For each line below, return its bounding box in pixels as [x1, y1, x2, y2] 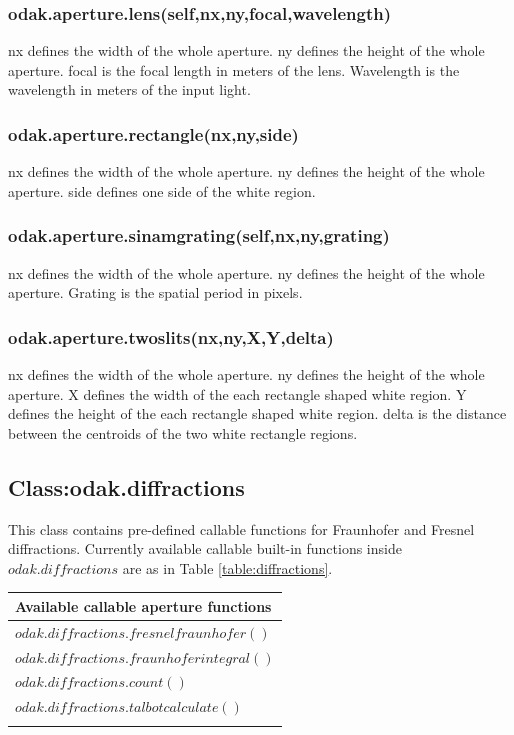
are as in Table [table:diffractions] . [122, 557, 333, 578]
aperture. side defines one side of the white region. [8, 180, 316, 201]
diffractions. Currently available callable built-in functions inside [8, 538, 402, 559]
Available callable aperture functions [15, 595, 272, 616]
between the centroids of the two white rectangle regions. [8, 422, 358, 443]
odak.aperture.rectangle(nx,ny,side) [8, 121, 299, 146]
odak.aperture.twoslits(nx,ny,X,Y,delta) [8, 324, 334, 349]
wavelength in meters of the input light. [8, 79, 251, 100]
